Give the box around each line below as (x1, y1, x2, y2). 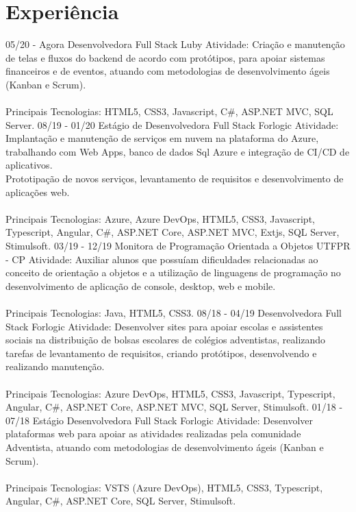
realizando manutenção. (5, 359, 105, 374)
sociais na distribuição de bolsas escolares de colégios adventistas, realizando (5, 332, 326, 347)
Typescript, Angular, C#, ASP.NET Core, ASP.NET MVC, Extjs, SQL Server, (5, 225, 340, 239)
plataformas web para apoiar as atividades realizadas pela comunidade (5, 426, 301, 441)
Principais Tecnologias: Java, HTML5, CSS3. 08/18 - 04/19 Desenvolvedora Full (5, 306, 342, 319)
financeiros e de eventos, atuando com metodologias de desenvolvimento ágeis (5, 64, 330, 78)
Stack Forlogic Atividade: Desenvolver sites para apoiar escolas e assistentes (5, 319, 323, 333)
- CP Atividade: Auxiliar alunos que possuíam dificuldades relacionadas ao (5, 252, 318, 266)
